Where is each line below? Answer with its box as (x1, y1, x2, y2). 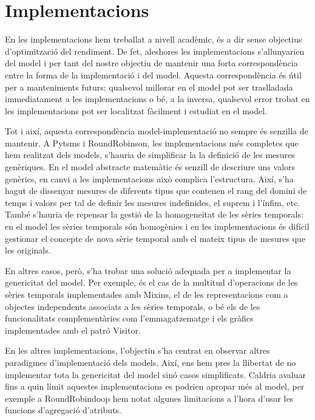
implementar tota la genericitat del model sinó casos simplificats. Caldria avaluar (5, 368, 306, 380)
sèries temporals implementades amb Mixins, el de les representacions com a (5, 288, 288, 300)
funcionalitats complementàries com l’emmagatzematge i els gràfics (5, 312, 254, 325)
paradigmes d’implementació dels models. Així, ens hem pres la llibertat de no (5, 356, 296, 368)
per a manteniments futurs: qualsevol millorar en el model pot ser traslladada (5, 80, 293, 93)
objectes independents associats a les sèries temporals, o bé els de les (5, 300, 260, 312)
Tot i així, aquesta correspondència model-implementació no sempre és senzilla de (5, 125, 308, 137)
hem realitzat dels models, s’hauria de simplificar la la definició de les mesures (5, 148, 295, 161)
